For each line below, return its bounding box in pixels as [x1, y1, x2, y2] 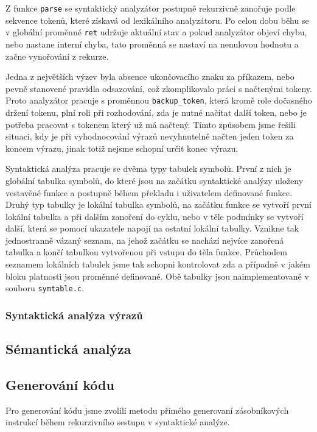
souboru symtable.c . [5, 282, 84, 294]
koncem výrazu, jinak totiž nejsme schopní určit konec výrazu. [5, 141, 239, 154]
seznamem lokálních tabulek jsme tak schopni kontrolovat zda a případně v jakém [5, 258, 310, 271]
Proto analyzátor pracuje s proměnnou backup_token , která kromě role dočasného [5, 94, 312, 107]
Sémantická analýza [5, 339, 131, 358]
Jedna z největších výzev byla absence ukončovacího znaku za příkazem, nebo [5, 70, 294, 83]
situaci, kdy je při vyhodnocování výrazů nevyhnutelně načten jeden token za [5, 130, 294, 143]
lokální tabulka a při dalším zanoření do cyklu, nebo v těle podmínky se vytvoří [5, 210, 304, 222]
